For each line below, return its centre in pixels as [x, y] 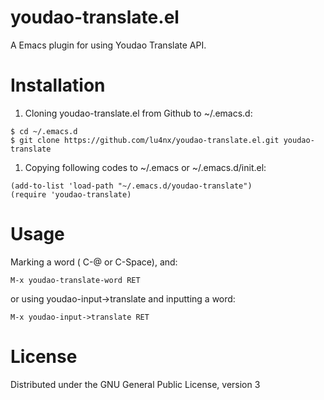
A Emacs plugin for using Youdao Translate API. [108, 45]
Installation [58, 85]
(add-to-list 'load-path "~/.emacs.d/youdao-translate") [131, 186]
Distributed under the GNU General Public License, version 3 [135, 384]
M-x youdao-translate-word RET [75, 280]
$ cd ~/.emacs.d [44, 131]
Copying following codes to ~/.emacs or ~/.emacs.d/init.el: [145, 167]
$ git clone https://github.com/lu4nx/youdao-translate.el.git [145, 140]
